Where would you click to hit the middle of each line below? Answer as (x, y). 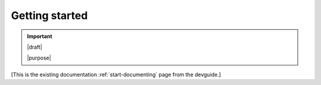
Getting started (49, 15)
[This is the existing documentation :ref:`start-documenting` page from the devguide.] (116, 74)
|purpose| (39, 58)
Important (40, 36)
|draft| (35, 47)
